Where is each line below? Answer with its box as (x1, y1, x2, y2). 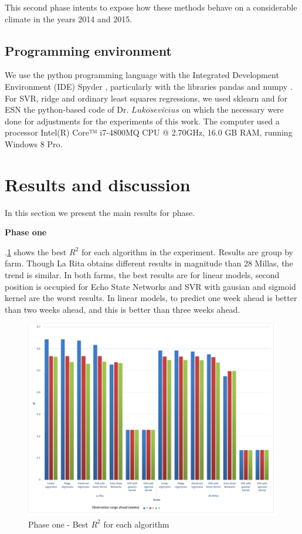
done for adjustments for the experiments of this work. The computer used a (5, 114, 280, 127)
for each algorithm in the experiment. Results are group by (81, 245, 293, 258)
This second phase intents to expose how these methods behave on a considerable (5, 1, 297, 13)
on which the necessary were (182, 103, 284, 116)
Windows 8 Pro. (5, 137, 63, 150)
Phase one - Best (28, 518, 89, 530)
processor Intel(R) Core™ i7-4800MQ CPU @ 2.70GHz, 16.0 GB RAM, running (5, 126, 293, 138)
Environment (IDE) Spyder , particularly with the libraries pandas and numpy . (5, 80, 293, 92)
